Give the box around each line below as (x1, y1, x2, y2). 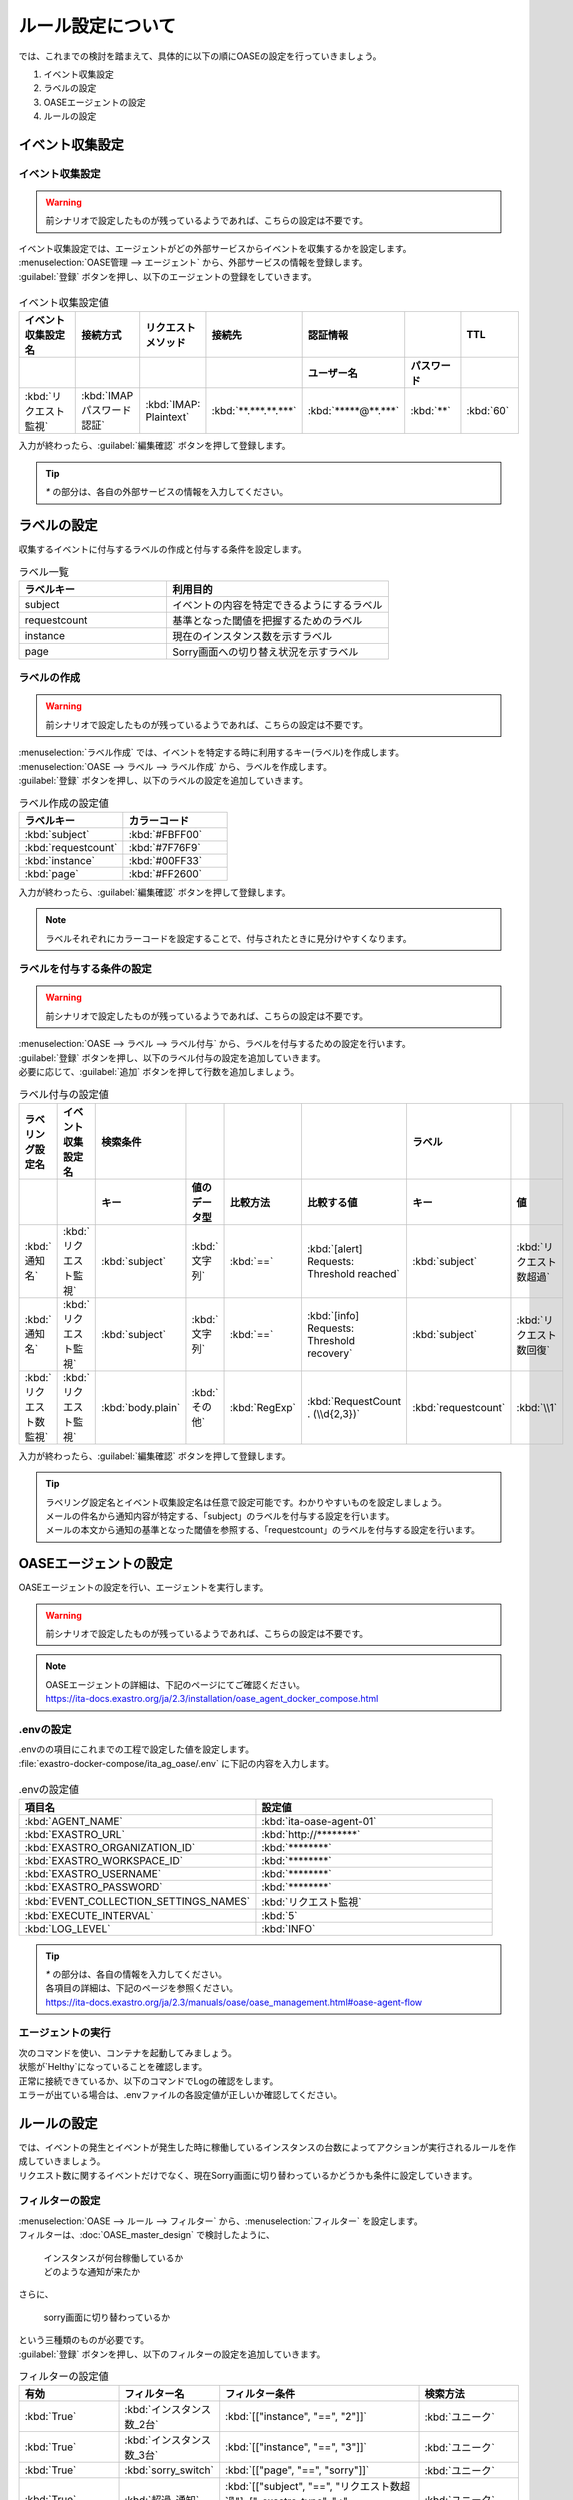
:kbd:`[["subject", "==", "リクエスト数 (225, 2480, 401, 2494)
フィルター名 (124, 2387, 185, 2401)
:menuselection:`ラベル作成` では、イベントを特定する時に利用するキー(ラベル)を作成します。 (18, 746, 405, 759)
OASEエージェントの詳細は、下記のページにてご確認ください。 (45, 1678, 305, 1690)
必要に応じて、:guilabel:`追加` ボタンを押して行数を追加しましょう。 (18, 1066, 300, 1078)
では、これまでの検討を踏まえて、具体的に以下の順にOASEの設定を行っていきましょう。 (18, 50, 382, 62)
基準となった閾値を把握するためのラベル (171, 613, 363, 627)
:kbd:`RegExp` (229, 1400, 297, 1414)
